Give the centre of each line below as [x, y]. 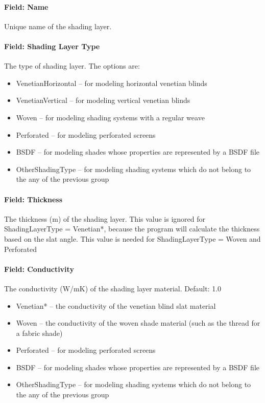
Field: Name [26, 6]
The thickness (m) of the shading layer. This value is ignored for [105, 218]
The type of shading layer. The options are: [72, 66]
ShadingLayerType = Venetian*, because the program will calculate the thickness [132, 229]
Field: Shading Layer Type [52, 46]
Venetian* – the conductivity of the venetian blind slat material [116, 305]
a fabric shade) [39, 333]
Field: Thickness [33, 199]
